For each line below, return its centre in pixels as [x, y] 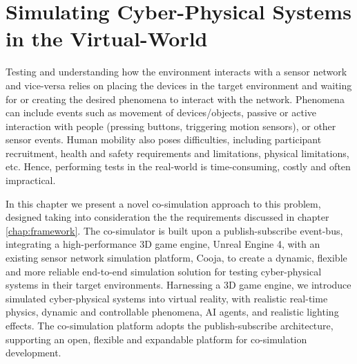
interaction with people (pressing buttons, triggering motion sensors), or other [171, 126]
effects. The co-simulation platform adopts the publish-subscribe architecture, [170, 325]
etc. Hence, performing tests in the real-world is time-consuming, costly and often [178, 166]
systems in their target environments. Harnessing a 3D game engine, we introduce [178, 285]
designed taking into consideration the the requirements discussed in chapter [167, 217]
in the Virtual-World [107, 38]
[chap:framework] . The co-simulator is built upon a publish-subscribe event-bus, [174, 230]
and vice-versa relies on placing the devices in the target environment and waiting [179, 85]
